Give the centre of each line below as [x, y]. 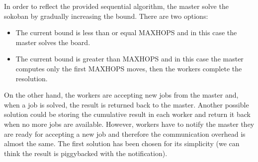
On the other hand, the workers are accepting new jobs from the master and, [121, 95]
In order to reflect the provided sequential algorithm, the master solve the [116, 6]
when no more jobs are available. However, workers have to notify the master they [129, 124]
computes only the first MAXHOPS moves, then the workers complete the [129, 68]
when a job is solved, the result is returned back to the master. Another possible [127, 104]
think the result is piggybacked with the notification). [86, 153]
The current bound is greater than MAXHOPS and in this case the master [129, 59]
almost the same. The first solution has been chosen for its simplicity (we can [122, 143]
